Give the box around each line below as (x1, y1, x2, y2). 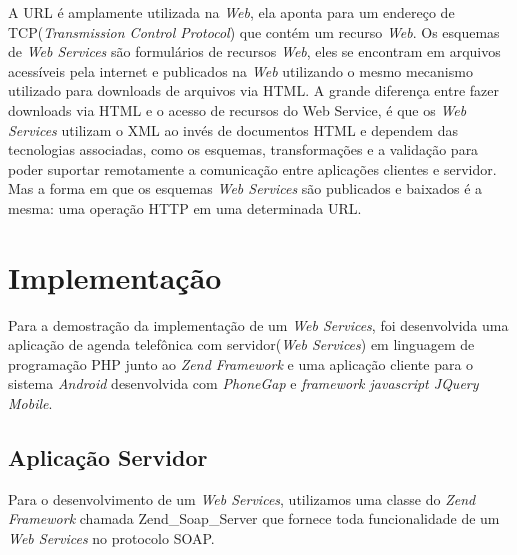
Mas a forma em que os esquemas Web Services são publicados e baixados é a (8, 178, 483, 199)
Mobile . (8, 393, 53, 414)
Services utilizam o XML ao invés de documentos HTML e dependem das (8, 119, 458, 140)
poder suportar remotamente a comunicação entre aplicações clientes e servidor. (8, 158, 497, 179)
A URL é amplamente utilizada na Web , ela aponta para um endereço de (8, 2, 455, 22)
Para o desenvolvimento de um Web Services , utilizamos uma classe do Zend (8, 488, 476, 509)
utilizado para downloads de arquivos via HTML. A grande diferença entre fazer (8, 80, 499, 101)
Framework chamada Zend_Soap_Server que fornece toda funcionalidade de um (8, 508, 500, 529)
